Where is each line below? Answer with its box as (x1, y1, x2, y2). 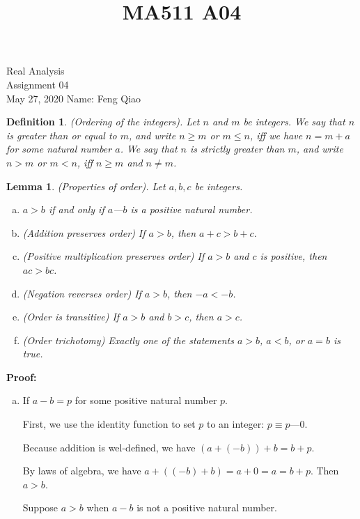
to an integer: (206, 417, 265, 431)
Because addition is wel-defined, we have (22, 440, 196, 454)
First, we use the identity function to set (22, 417, 196, 431)
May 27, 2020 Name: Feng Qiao (6, 91, 141, 105)
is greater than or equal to (6, 127, 117, 142)
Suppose (22, 500, 58, 515)
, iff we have (249, 127, 303, 142)
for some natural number (6, 141, 112, 156)
